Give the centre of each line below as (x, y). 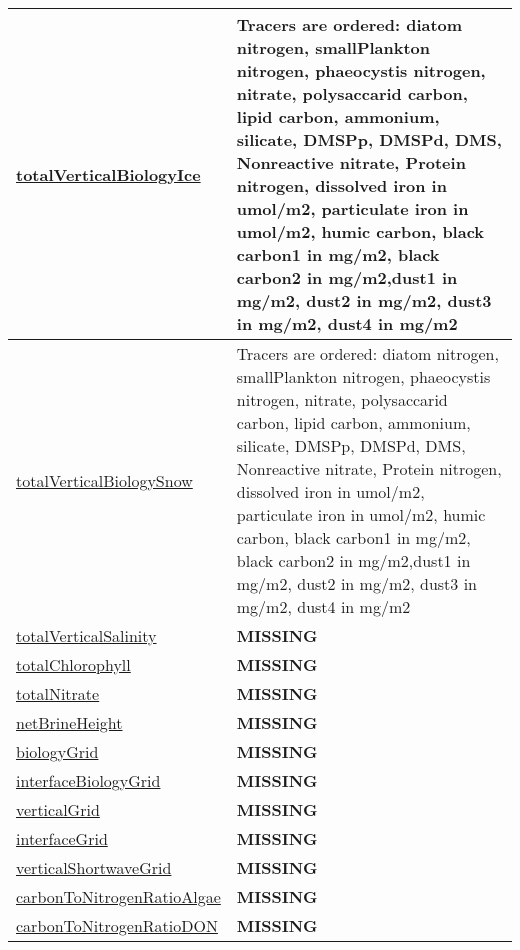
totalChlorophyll (73, 664)
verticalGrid (58, 809)
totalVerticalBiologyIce (108, 174)
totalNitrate (58, 693)
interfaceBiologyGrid (88, 780)
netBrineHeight (69, 722)
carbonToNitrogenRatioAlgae (118, 896)
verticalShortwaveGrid (94, 867)
